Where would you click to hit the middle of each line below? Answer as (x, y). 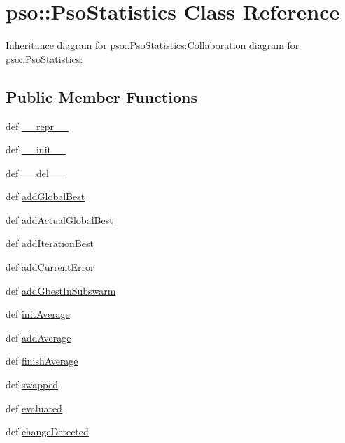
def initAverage (38, 314)
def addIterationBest (50, 243)
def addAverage (38, 337)
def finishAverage (42, 361)
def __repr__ (37, 126)
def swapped (32, 385)
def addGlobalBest (45, 196)
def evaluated (34, 408)
